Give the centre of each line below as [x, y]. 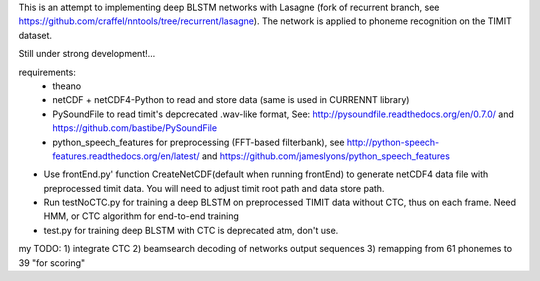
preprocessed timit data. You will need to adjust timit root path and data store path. [214, 188]
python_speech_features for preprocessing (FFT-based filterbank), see [198, 142]
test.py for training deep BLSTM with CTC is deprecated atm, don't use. [191, 230]
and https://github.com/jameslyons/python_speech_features [325, 156]
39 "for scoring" [52, 262]
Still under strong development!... [87, 54]
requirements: [47, 72]
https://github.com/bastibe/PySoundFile [135, 128]
